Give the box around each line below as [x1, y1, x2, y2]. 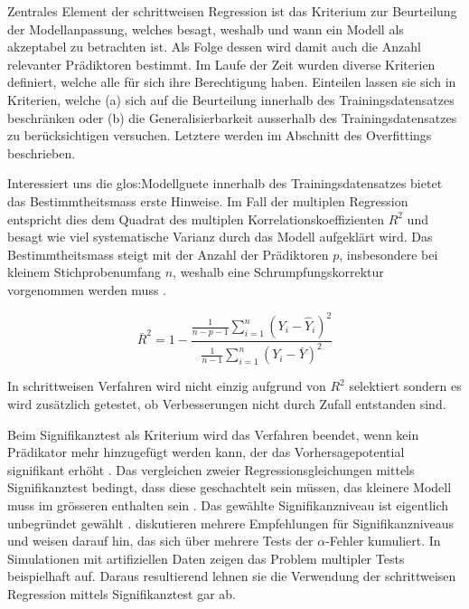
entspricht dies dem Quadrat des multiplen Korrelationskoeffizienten [7, 209, 384, 228]
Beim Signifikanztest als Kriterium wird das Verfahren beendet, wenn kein [7, 424, 419, 443]
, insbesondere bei [339, 244, 438, 263]
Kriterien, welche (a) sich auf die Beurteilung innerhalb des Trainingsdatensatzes [7, 90, 455, 109]
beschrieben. [7, 143, 76, 162]
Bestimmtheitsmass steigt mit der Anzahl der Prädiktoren [7, 244, 329, 263]
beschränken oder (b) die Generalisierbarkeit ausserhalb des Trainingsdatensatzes [7, 108, 457, 127]
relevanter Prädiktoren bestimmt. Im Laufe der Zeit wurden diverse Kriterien [7, 54, 436, 73]
